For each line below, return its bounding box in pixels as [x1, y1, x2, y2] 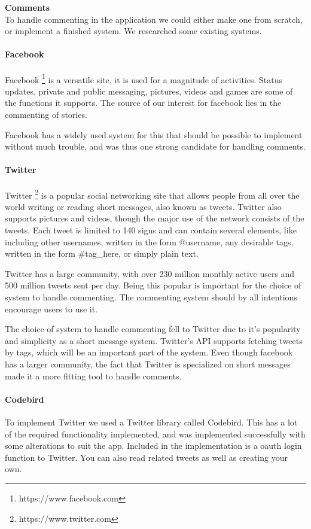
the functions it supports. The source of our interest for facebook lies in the [5, 96, 282, 109]
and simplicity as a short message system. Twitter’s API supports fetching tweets [5, 334, 303, 346]
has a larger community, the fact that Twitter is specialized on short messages [5, 357, 291, 370]
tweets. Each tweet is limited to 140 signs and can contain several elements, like [5, 224, 297, 236]
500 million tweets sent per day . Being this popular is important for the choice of [5, 279, 301, 291]
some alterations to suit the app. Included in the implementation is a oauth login [5, 439, 302, 452]
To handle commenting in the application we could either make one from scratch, [5, 13, 303, 25]
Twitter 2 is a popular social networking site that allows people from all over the [5, 187, 300, 201]
